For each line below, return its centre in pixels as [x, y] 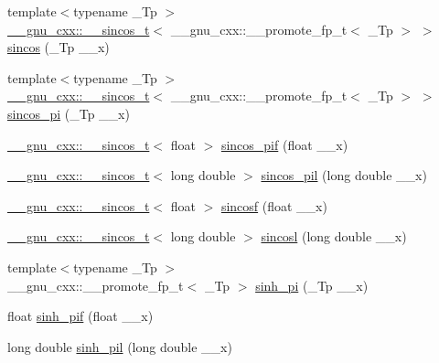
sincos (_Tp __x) [59, 47]
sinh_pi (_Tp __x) [312, 285]
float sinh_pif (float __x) [80, 316]
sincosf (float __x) [274, 205]
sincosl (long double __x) [334, 236]
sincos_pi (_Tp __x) [69, 113]
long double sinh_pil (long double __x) [120, 346]
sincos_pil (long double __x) [344, 175]
